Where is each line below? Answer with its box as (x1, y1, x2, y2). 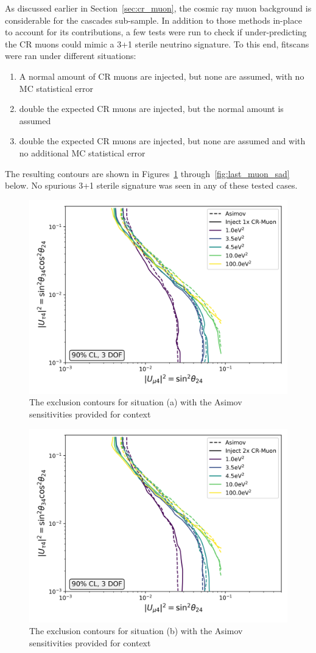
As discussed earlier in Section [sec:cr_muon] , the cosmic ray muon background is (5, 2, 312, 14)
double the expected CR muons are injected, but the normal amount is (19, 102, 284, 115)
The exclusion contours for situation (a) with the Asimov (29, 396, 242, 408)
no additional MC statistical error (19, 146, 146, 159)
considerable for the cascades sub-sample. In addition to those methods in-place (5, 13, 302, 26)
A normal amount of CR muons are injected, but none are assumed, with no (19, 69, 304, 82)
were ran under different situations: (5, 49, 136, 62)
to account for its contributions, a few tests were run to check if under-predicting (5, 26, 307, 38)
